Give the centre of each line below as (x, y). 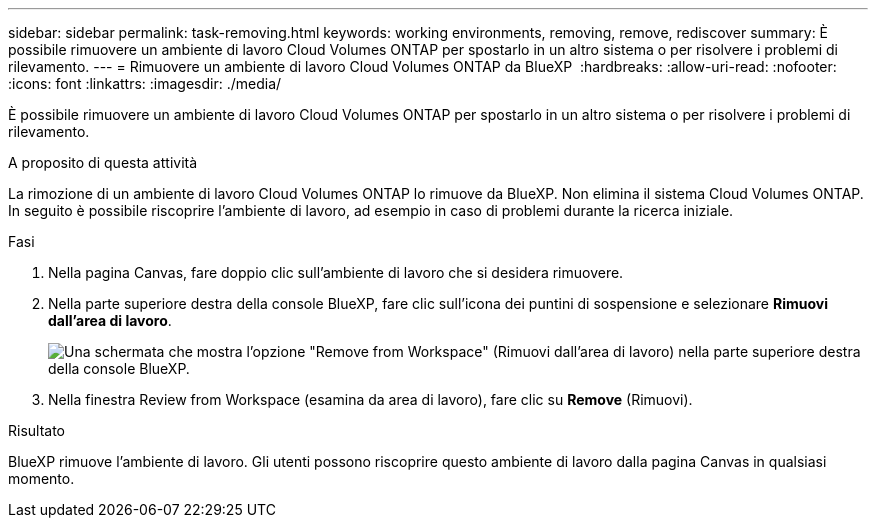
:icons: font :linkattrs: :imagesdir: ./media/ (145, 83)
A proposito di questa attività (103, 162)
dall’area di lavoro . (110, 320)
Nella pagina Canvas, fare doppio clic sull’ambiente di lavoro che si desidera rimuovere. (336, 272)
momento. (41, 478)
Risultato (37, 430)
